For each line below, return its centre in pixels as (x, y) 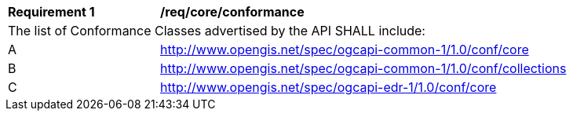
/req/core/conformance (232, 12)
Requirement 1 (51, 12)
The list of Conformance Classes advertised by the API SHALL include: (217, 31)
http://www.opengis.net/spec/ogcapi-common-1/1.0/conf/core (345, 49)
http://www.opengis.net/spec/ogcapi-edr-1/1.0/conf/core (328, 87)
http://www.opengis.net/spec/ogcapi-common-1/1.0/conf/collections (363, 68)
